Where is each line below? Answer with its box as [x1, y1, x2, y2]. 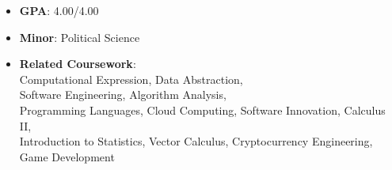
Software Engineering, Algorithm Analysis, [19, 86, 226, 103]
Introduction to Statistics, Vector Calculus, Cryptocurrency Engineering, [19, 133, 373, 149]
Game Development [19, 148, 115, 164]
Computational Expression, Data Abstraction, [19, 70, 243, 87]
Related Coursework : [19, 55, 136, 72]
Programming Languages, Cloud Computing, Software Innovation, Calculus [19, 101, 386, 118]
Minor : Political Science [19, 28, 140, 45]
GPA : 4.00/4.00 [19, 2, 99, 18]
